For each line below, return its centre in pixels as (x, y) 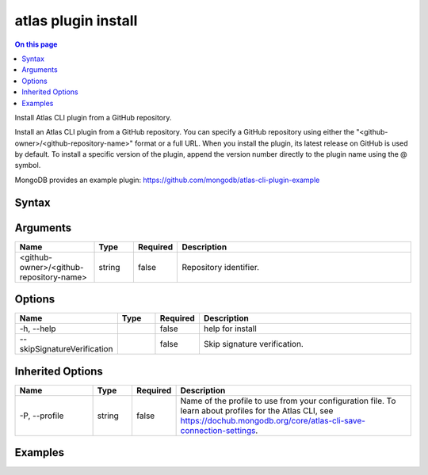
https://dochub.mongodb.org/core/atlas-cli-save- (273, 420)
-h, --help (38, 329)
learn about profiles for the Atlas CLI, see (257, 410)
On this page (36, 44)
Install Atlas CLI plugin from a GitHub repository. (93, 117)
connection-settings (218, 430)
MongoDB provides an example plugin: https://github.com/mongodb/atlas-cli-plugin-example (167, 180)
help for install (230, 329)
